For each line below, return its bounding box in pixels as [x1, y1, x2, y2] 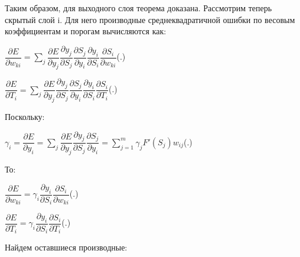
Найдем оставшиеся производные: [5, 241, 128, 253]
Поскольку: [5, 110, 45, 123]
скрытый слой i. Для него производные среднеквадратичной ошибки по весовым [5, 13, 295, 25]
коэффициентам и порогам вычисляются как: [5, 25, 167, 37]
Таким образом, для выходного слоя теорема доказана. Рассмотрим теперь [5, 2, 272, 14]
